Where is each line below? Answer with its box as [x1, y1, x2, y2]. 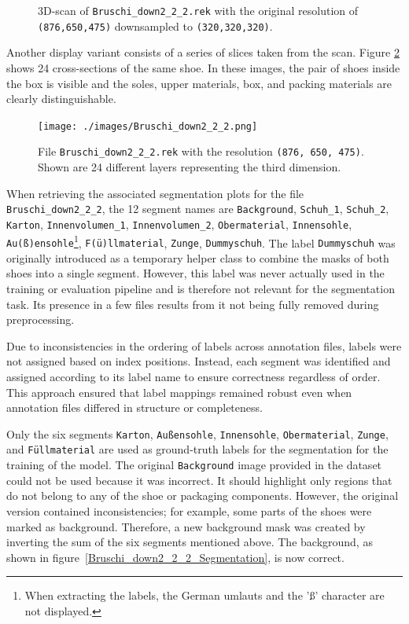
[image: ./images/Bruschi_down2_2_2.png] [38, 120, 258, 132]
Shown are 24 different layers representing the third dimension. [38, 159, 341, 174]
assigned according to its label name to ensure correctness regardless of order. [6, 368, 381, 384]
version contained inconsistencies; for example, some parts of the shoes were [6, 502, 372, 519]
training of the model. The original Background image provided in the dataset [6, 457, 382, 473]
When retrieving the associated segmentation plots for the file [6, 185, 304, 201]
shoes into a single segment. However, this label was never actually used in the [6, 265, 385, 281]
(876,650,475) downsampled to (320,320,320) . [38, 17, 273, 34]
